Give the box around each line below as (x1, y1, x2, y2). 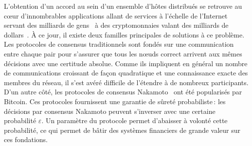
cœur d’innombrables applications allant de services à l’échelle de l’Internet (4, 10, 228, 20)
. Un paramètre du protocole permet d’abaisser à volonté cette (41, 115, 228, 126)
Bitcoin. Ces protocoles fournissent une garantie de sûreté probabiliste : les (4, 96, 226, 106)
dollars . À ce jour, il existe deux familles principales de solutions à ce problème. (4, 29, 245, 39)
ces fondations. (4, 134, 48, 145)
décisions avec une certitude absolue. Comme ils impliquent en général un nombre (4, 58, 248, 68)
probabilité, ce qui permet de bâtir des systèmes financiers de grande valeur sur (4, 125, 241, 135)
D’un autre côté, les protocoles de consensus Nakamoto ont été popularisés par (4, 87, 242, 97)
